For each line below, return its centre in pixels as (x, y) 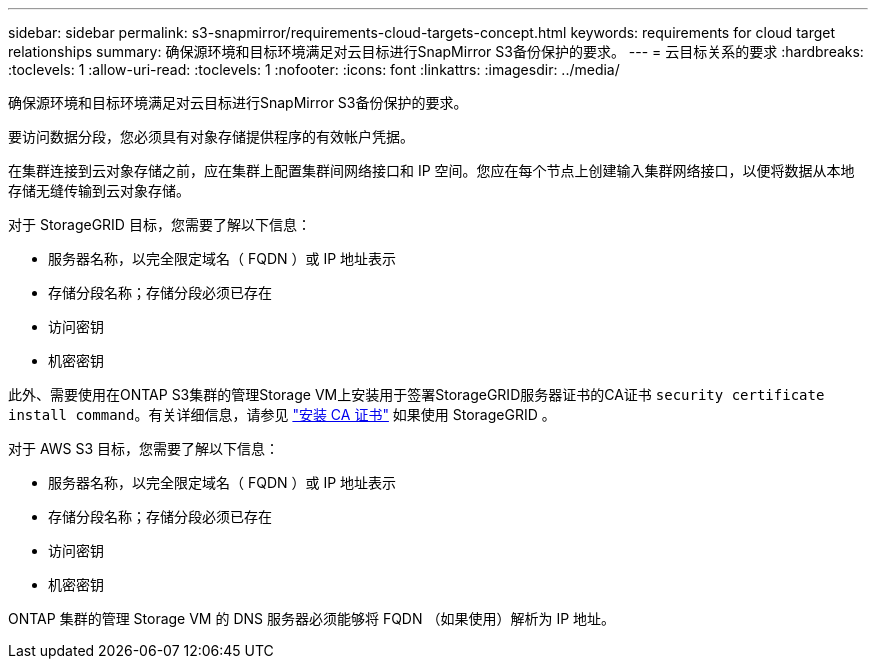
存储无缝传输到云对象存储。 (99, 190)
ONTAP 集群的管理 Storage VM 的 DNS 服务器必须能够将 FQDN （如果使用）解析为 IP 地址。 (312, 618)
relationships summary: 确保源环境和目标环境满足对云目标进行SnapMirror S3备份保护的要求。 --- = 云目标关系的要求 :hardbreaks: (436, 51)
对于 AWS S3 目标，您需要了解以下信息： (144, 448)
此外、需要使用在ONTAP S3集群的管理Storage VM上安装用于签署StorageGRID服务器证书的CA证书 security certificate (416, 394)
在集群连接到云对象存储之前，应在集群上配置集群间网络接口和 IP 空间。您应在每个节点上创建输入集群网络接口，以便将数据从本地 (431, 170)
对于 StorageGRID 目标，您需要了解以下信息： (159, 224)
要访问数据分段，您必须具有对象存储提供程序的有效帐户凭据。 (211, 136)
